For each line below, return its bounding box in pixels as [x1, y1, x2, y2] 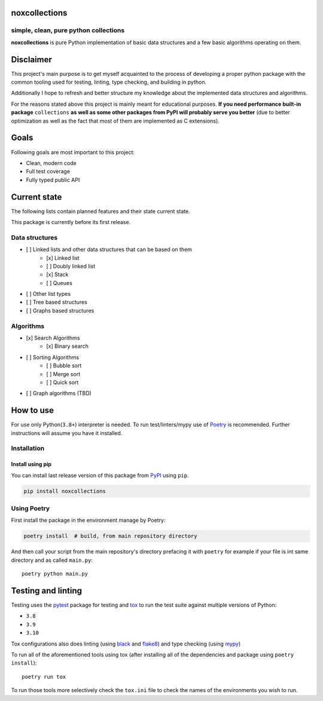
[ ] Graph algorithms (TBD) [26, 390, 92, 397]
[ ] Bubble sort [46, 362, 82, 369]
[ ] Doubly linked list [46, 262, 96, 270]
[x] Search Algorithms [26, 335, 80, 342]
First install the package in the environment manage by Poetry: [11, 517, 166, 524]
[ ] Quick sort [46, 378, 79, 385]
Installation [11, 444, 45, 452]
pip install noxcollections [23, 488, 106, 494]
